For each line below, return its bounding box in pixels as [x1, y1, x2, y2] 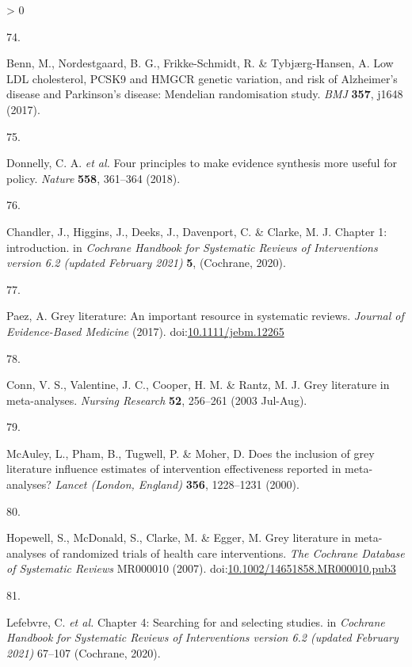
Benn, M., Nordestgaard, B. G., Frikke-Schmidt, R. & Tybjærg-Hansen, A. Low [6, 55, 394, 71]
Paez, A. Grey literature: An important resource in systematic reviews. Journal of [6, 307, 404, 324]
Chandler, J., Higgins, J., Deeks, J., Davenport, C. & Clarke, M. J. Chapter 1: [6, 223, 387, 239]
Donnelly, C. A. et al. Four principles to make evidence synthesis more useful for [6, 154, 397, 171]
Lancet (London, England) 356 [55, 476, 205, 493]
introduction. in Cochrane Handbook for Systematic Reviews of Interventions [6, 238, 378, 255]
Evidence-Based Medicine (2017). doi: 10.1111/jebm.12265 [6, 322, 284, 339]
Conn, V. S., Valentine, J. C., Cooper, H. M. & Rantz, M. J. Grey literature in [6, 376, 390, 393]
